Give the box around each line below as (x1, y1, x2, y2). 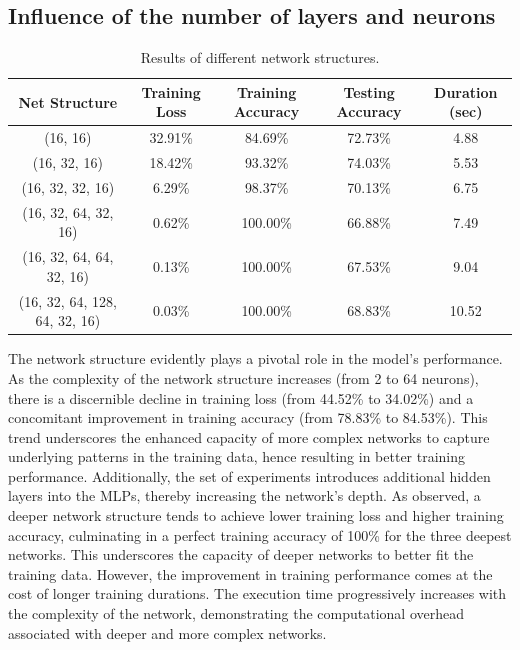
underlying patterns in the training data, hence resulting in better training (8, 446, 466, 467)
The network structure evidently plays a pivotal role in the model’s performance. (8, 348, 503, 369)
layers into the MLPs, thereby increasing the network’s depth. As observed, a (8, 485, 481, 506)
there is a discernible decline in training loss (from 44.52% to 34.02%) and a (8, 387, 474, 408)
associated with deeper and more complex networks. (8, 622, 327, 643)
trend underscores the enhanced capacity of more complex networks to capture (8, 426, 490, 447)
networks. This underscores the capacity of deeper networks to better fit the (8, 544, 474, 565)
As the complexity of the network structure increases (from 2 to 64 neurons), (8, 367, 479, 388)
